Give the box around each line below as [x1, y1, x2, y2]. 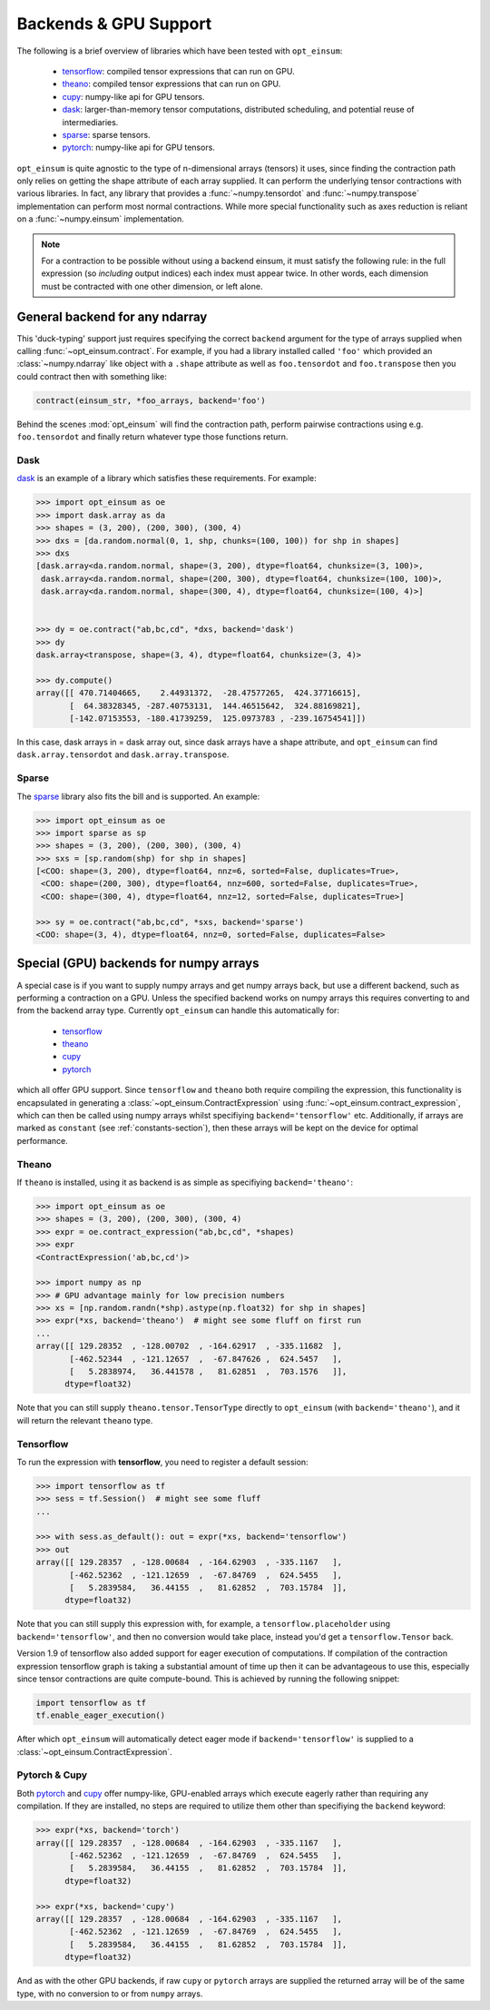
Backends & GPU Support [16, 14, 212, 34]
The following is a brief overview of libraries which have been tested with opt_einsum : [16, 45, 343, 56]
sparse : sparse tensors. [62, 129, 151, 140]
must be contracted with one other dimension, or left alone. [41, 281, 263, 291]
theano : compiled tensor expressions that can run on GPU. [62, 78, 281, 90]
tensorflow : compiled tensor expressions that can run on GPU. [62, 65, 295, 76]
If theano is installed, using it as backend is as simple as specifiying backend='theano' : [16, 1177, 354, 1187]
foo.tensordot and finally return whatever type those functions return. [16, 431, 289, 442]
